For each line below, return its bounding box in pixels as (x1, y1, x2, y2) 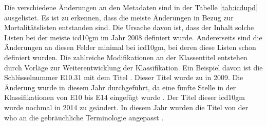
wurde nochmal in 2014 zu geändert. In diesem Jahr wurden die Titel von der (4, 102, 249, 112)
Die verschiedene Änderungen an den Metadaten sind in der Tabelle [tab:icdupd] (4, 2, 258, 12)
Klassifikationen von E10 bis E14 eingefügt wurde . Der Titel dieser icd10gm (4, 92, 245, 103)
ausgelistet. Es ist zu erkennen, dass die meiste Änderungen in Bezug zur (4, 12, 234, 22)
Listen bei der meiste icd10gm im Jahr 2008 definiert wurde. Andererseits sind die (4, 32, 262, 42)
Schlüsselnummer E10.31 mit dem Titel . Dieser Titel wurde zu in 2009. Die (4, 72, 243, 83)
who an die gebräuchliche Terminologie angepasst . (4, 112, 164, 122)
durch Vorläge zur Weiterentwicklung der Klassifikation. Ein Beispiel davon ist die (4, 62, 263, 72)
